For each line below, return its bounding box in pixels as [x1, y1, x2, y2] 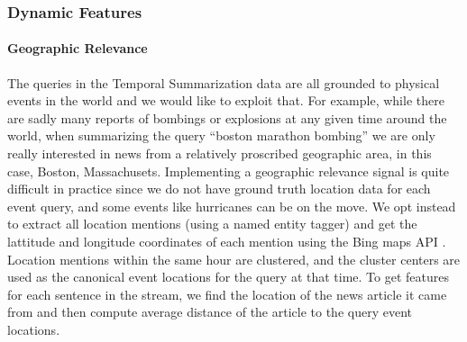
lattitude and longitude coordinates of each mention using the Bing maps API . [7, 231, 446, 250]
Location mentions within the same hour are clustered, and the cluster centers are [7, 249, 461, 268]
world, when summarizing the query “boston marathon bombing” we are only [7, 126, 435, 145]
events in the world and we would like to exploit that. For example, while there [7, 91, 444, 110]
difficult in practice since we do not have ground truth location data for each [7, 179, 431, 198]
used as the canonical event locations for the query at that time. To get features [7, 267, 449, 286]
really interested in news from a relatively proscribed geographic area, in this [7, 144, 432, 163]
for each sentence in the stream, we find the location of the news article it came [7, 284, 447, 303]
